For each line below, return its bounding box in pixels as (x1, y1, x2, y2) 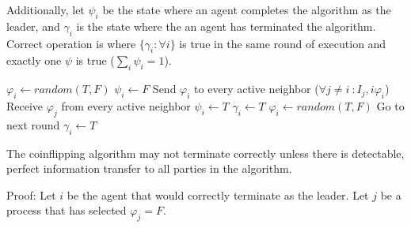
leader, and (6, 17, 60, 34)
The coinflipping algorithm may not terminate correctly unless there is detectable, (6, 144, 405, 161)
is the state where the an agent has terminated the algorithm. (76, 17, 376, 34)
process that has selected (6, 202, 127, 219)
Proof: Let (6, 186, 56, 203)
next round (6, 116, 60, 133)
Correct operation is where (6, 35, 136, 51)
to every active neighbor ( (194, 80, 319, 97)
